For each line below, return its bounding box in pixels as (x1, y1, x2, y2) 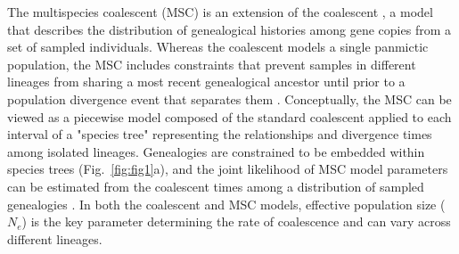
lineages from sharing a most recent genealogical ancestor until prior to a (7, 72, 406, 91)
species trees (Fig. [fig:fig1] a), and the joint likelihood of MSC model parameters (7, 160, 448, 178)
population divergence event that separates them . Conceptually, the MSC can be (7, 89, 452, 108)
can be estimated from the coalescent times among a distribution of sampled (7, 176, 424, 195)
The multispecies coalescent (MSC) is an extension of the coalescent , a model (7, 3, 433, 20)
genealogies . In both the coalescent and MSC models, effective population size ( (7, 194, 446, 213)
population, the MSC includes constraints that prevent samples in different (7, 54, 416, 73)
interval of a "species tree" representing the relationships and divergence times (7, 125, 432, 143)
